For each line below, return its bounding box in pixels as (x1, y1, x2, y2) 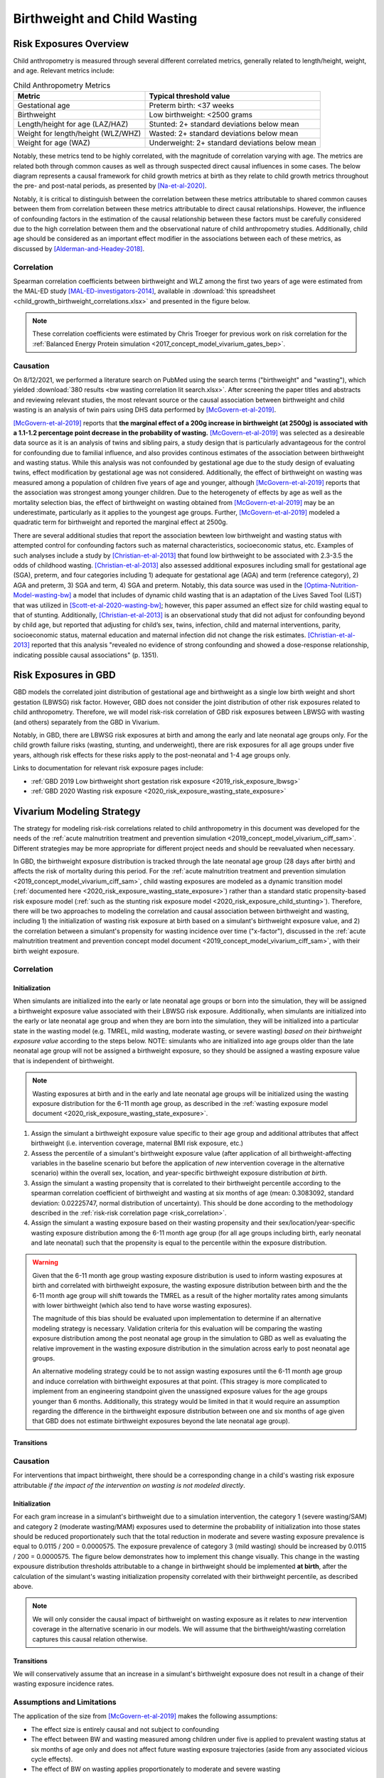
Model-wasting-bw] (13, 591, 72, 600)
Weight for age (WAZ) (17, 138, 90, 148)
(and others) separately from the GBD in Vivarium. (13, 718, 160, 726)
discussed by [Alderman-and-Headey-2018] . (13, 244, 145, 252)
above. (13, 1582, 33, 1590)
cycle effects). (31, 1755, 73, 1764)
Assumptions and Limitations (13, 1697, 117, 1707)
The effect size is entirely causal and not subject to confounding (31, 1725, 220, 1733)
